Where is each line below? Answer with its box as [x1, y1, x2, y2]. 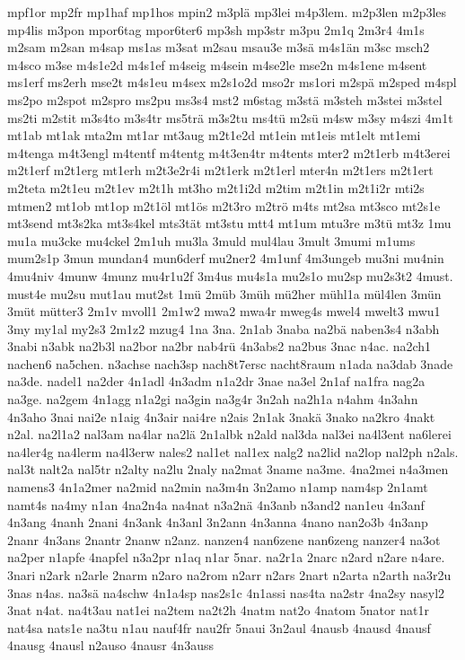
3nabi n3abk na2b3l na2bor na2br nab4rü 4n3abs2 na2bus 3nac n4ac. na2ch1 [7, 337, 432, 356]
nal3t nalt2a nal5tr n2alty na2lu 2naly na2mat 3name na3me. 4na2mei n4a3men [7, 460, 449, 479]
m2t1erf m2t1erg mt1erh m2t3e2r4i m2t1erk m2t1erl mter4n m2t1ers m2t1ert [7, 161, 434, 180]
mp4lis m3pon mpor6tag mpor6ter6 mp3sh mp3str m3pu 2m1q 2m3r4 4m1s [7, 20, 425, 39]
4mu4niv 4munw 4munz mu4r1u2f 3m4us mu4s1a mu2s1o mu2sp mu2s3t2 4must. [7, 266, 453, 285]
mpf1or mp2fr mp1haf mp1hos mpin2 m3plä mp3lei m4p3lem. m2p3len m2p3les [7, 3, 447, 21]
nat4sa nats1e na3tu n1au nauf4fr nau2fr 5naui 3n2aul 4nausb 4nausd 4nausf [7, 618, 431, 637]
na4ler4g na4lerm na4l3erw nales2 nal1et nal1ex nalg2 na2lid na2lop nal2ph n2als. [7, 442, 459, 461]
